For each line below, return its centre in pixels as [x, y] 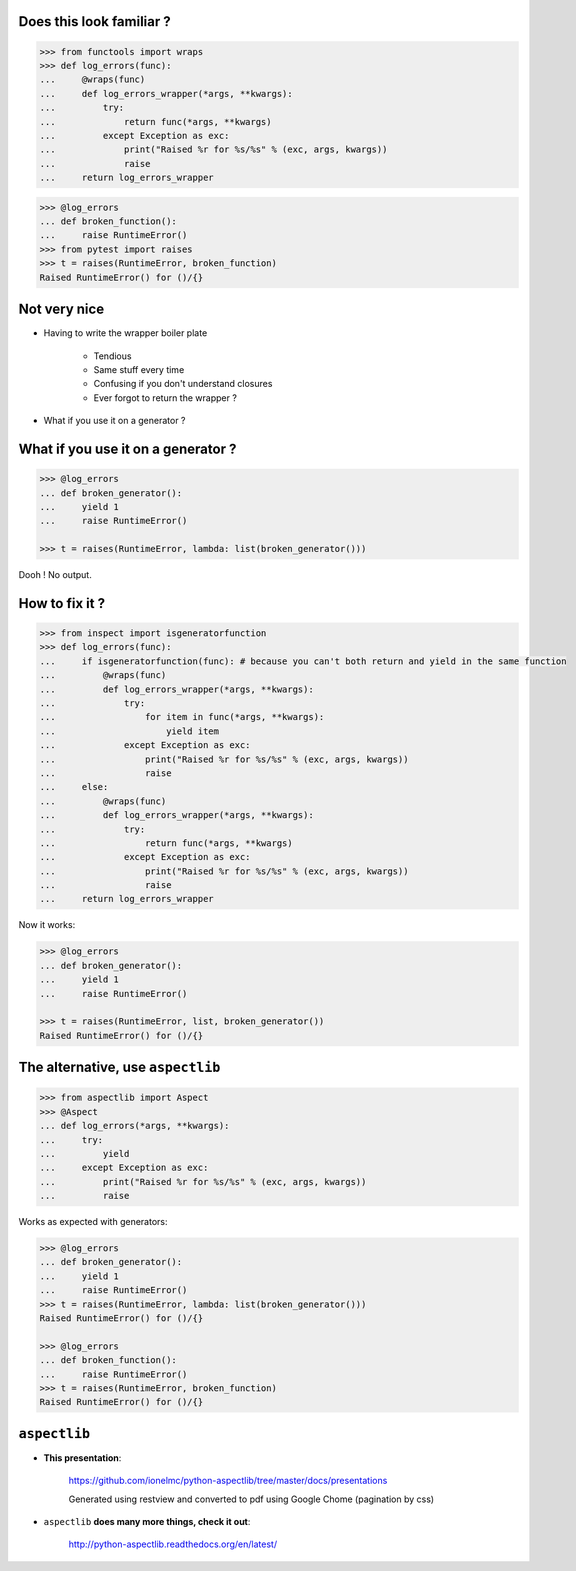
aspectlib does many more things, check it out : [147, 1522]
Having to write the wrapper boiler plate [125, 333]
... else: [74, 787]
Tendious [112, 356]
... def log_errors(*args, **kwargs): [134, 1126]
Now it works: [47, 925]
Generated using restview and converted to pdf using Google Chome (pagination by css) [251, 1499]
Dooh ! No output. [55, 575]
